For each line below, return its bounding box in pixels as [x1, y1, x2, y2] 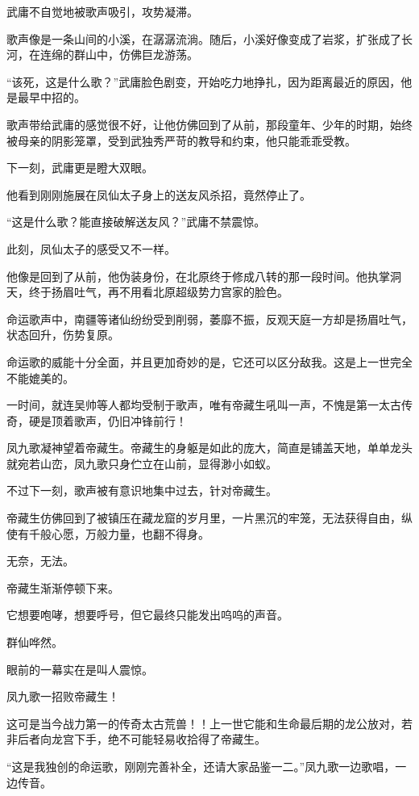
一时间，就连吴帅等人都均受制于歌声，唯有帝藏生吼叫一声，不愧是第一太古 [6, 396, 401, 413]
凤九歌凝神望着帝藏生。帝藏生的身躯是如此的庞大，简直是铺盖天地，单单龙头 [6, 439, 413, 456]
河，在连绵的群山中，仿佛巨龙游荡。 [6, 46, 198, 63]
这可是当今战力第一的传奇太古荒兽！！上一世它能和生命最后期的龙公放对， [6, 714, 401, 731]
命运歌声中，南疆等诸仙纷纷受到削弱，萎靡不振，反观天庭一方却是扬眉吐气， [6, 310, 413, 327]
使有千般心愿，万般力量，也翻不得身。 [6, 525, 209, 542]
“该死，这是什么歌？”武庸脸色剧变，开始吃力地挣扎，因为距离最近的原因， [6, 73, 401, 90]
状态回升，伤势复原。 [6, 326, 119, 343]
